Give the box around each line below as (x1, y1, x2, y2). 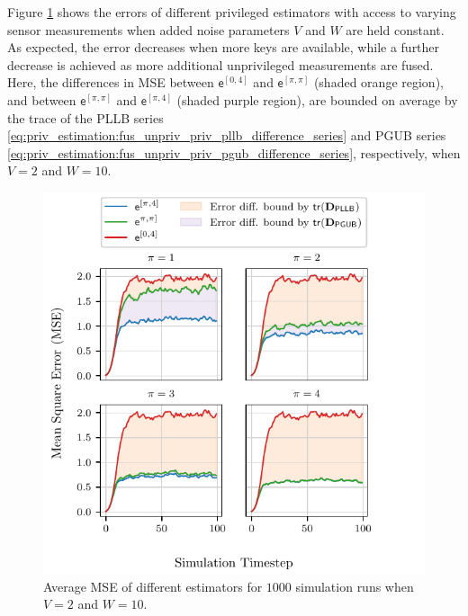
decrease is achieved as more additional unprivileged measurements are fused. (7, 55, 434, 74)
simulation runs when (295, 576, 414, 595)
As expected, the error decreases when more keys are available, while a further (7, 38, 440, 57)
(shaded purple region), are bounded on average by (176, 90, 458, 109)
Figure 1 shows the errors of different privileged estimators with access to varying (7, 3, 456, 21)
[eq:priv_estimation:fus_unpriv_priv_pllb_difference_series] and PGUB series (7, 126, 446, 145)
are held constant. (346, 20, 445, 39)
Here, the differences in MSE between (7, 73, 214, 92)
